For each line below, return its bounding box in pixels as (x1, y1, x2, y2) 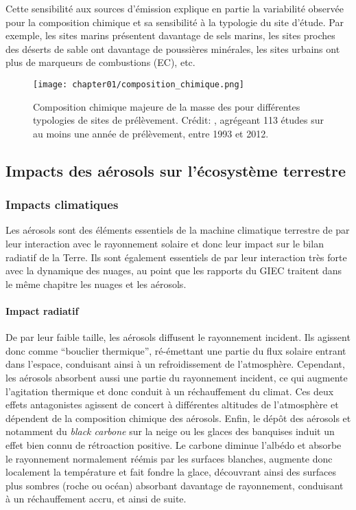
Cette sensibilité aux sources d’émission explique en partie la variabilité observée (5, 1, 344, 15)
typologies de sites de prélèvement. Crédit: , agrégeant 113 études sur (33, 113, 324, 127)
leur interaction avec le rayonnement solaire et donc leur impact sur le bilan (5, 236, 324, 250)
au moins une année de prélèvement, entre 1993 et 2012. (33, 126, 269, 140)
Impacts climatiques (5, 196, 119, 213)
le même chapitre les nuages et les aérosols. (5, 276, 187, 291)
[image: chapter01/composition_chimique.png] (33, 79, 244, 89)
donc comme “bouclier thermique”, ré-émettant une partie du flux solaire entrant (5, 343, 346, 357)
